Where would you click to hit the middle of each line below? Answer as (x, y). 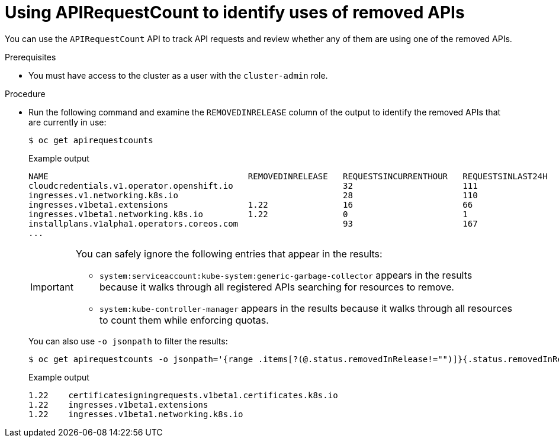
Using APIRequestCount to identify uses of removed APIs (235, 12)
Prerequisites (30, 57)
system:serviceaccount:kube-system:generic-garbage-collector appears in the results (286, 275)
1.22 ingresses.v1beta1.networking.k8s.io (136, 414)
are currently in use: (68, 122)
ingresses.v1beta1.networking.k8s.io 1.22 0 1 (248, 214)
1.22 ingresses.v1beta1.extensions (118, 404)
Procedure (25, 93)
